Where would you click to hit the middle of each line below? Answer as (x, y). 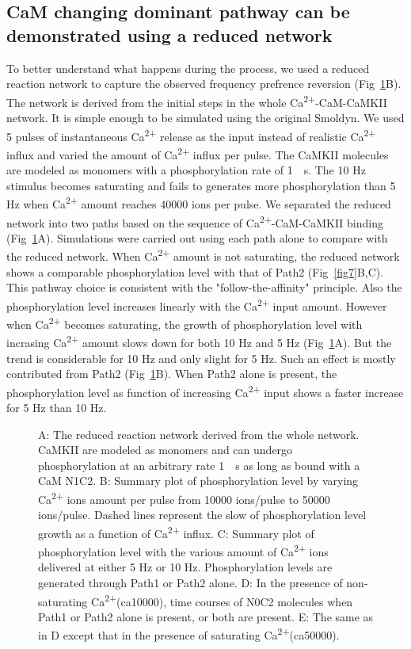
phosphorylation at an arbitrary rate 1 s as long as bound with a (199, 465)
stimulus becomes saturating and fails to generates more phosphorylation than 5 (201, 185)
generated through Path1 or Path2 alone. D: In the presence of (190, 582)
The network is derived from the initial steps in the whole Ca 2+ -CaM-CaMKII (197, 101)
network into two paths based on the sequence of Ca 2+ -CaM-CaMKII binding (195, 221)
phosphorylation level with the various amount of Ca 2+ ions (183, 550)
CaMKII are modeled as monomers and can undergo (166, 450)
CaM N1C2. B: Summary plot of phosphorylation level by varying (198, 481)
